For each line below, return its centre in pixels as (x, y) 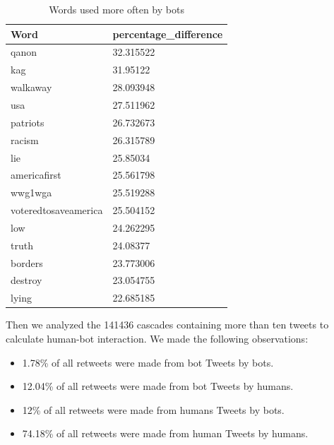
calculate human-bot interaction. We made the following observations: (157, 338)
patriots (28, 122)
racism (25, 140)
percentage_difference (168, 34)
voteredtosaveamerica (57, 210)
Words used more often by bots (117, 9)
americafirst (36, 175)
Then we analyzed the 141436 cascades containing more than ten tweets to (167, 325)
